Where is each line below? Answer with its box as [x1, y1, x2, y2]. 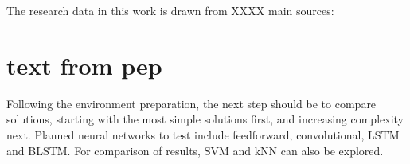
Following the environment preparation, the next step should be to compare [6, 95, 377, 111]
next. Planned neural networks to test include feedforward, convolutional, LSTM [6, 126, 400, 143]
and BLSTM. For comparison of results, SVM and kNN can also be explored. [6, 142, 384, 158]
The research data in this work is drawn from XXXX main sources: [6, 2, 334, 18]
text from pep [6, 49, 162, 81]
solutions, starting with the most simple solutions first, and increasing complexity [6, 111, 404, 127]
